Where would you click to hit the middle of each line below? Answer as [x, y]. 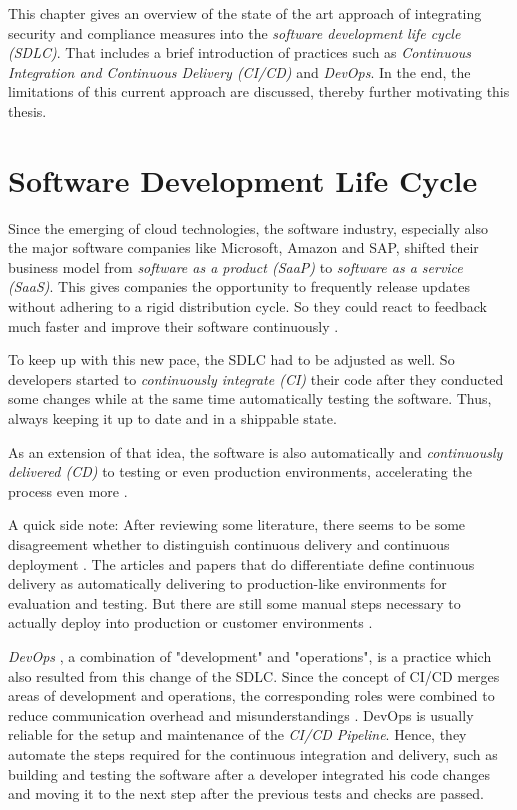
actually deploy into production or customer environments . [190, 622]
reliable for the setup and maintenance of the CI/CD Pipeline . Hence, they [237, 734]
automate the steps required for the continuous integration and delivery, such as [253, 753]
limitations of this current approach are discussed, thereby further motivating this [259, 91]
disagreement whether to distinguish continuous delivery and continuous [229, 544]
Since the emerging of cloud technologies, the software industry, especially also [248, 227]
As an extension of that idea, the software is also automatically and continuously [255, 451]
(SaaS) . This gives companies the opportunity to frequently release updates [239, 286]
